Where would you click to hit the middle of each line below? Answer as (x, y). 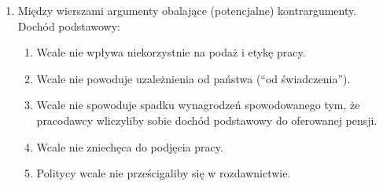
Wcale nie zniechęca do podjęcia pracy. (130, 146)
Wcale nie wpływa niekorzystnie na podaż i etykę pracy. (171, 52)
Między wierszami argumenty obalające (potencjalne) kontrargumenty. (187, 10)
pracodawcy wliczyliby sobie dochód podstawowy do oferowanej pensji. (207, 120)
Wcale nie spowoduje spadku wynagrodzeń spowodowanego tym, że (198, 105)
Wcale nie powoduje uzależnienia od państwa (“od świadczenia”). (193, 78)
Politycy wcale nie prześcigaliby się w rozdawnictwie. (164, 173)
